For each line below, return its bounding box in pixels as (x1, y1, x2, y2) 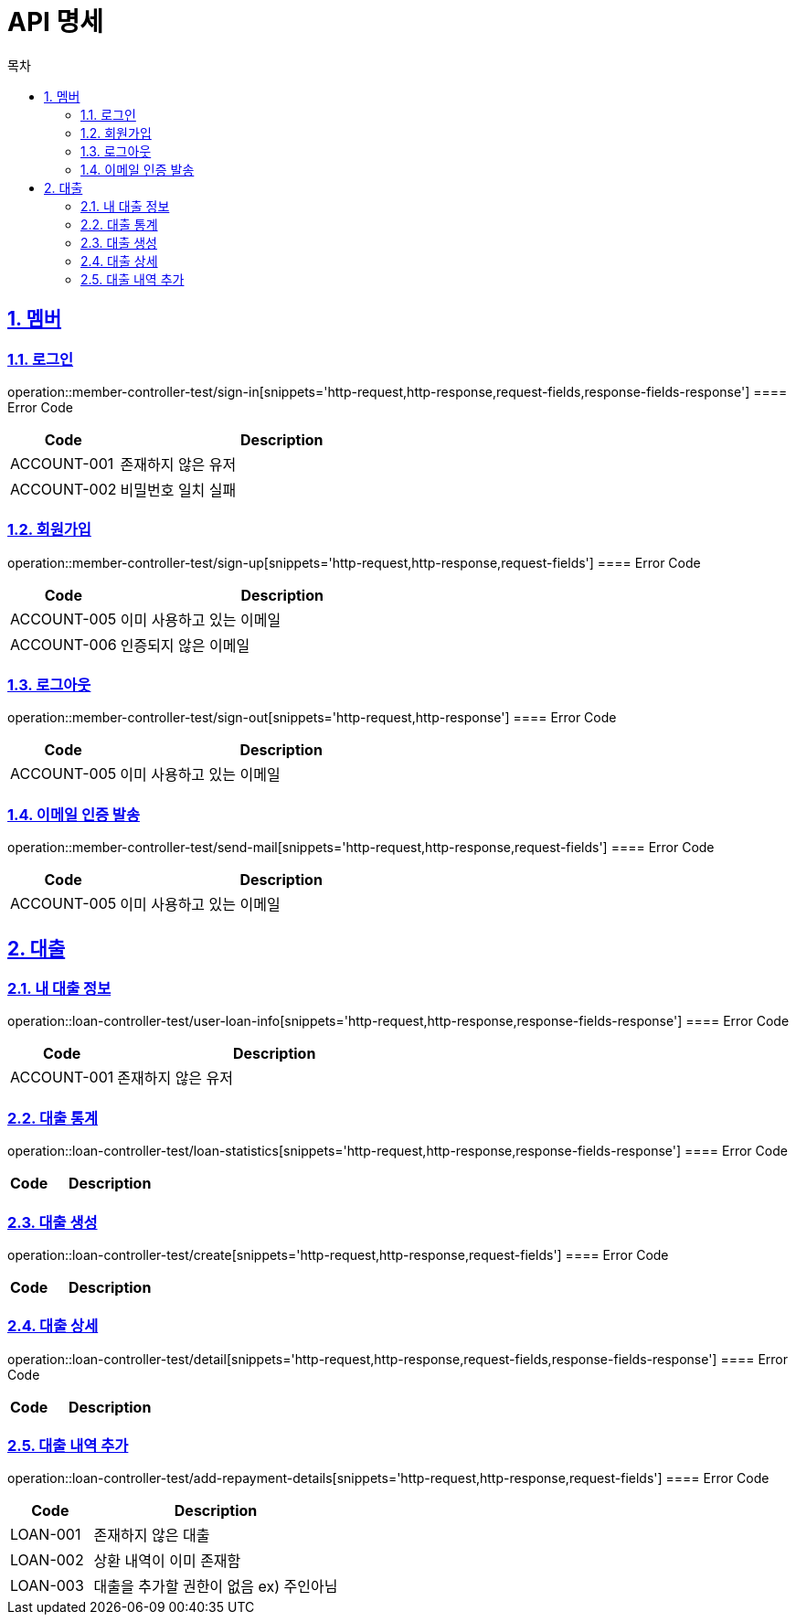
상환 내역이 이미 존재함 (93, 1552, 241, 1571)
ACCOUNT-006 (10, 635, 117, 654)
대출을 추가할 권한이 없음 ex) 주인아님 (93, 1577, 338, 1596)
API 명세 (7, 6, 104, 37)
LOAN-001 (10, 1525, 81, 1544)
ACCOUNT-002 (10, 479, 117, 498)
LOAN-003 (10, 1576, 84, 1595)
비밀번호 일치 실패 (120, 480, 237, 499)
